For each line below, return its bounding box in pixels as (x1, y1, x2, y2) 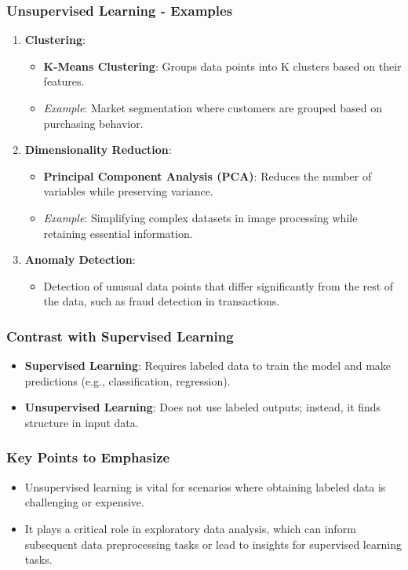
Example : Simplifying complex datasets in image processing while (43, 209, 358, 225)
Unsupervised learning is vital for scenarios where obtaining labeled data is (24, 478, 386, 495)
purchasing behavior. (43, 115, 144, 131)
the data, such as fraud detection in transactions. (43, 293, 280, 309)
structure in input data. (24, 414, 139, 430)
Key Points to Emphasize (6, 448, 170, 467)
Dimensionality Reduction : (24, 141, 172, 158)
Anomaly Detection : (24, 251, 136, 268)
